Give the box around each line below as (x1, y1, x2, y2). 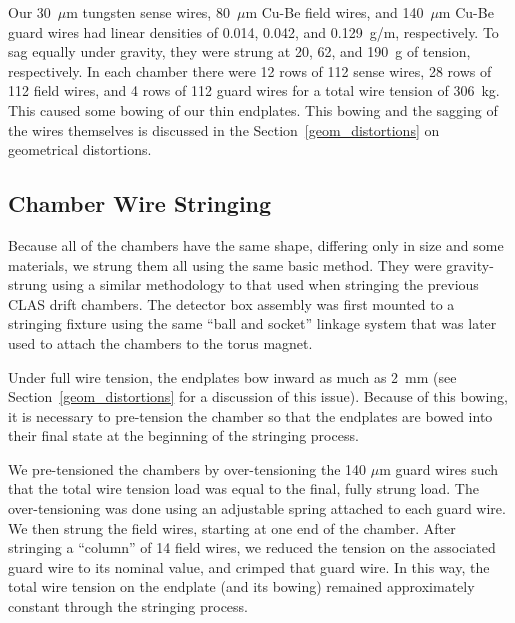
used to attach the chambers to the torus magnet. (8, 332, 313, 353)
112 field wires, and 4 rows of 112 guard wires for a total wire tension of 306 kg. (8, 80, 500, 101)
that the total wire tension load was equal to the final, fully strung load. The (8, 478, 479, 499)
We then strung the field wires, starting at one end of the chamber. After (8, 517, 456, 538)
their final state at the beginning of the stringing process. (8, 425, 359, 446)
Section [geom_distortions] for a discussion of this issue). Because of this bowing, (8, 386, 508, 407)
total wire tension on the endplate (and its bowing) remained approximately (8, 576, 475, 597)
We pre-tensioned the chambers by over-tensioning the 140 (8, 458, 367, 479)
